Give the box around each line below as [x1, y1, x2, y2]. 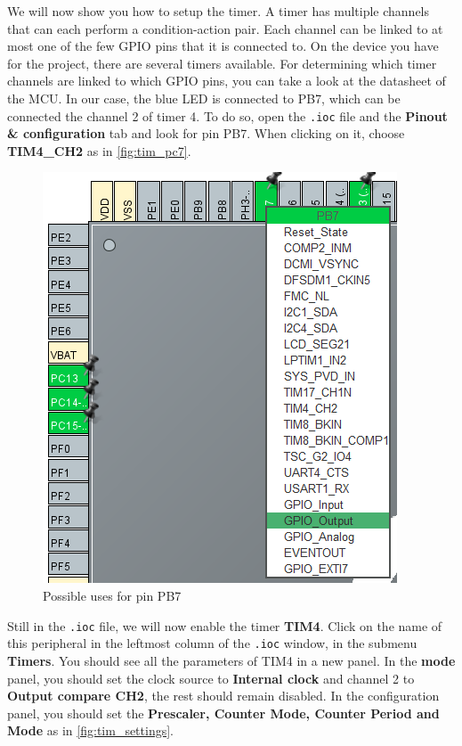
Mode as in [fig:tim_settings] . [7, 721, 174, 740]
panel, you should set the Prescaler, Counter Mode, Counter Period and [7, 703, 440, 722]
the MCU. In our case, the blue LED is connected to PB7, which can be [7, 88, 401, 107]
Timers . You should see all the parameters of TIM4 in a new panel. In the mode [7, 651, 456, 669]
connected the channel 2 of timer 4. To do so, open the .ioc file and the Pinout [7, 106, 448, 125]
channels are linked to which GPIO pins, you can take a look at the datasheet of [7, 71, 446, 90]
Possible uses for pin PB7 [43, 586, 182, 604]
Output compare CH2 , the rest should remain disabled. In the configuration [7, 686, 440, 705]
